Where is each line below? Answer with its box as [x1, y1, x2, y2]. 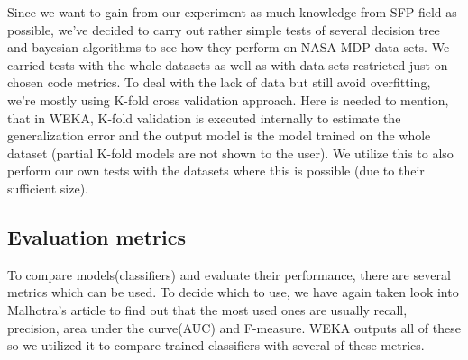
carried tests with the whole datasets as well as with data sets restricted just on [7, 55, 448, 74]
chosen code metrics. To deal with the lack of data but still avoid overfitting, [7, 73, 431, 92]
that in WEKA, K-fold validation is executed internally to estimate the [7, 108, 401, 127]
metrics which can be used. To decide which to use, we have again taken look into [7, 283, 459, 301]
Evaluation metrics [7, 222, 186, 250]
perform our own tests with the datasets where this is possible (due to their [7, 161, 425, 180]
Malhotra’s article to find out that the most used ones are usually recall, [7, 300, 408, 319]
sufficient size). [7, 178, 88, 197]
